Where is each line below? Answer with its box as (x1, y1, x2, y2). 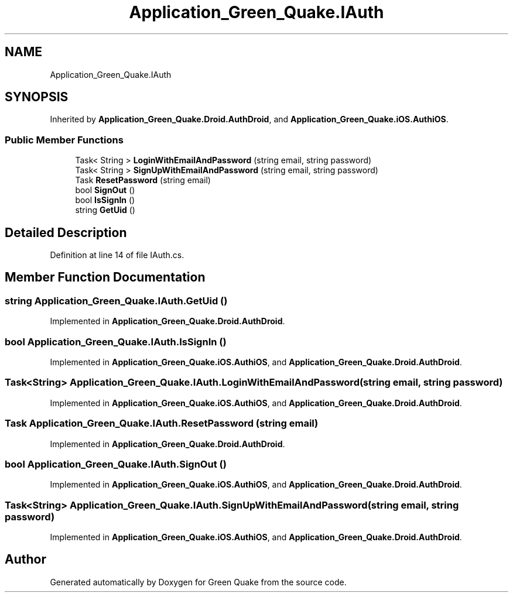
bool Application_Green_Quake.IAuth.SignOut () (5, 458, 227, 470)
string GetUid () (75, 205, 135, 215)
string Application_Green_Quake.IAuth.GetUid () (5, 294, 228, 307)
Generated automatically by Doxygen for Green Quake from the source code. (50, 577, 347, 587)
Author (5, 552, 46, 567)
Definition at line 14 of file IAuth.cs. (50, 250, 184, 260)
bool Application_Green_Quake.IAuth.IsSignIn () (5, 335, 227, 348)
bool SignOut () (75, 185, 135, 195)
